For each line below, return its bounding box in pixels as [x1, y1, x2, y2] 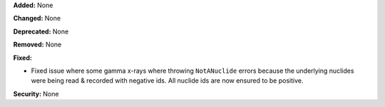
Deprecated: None [13, 27, 69, 36]
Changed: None [13, 14, 61, 23]
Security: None [13, 89, 59, 98]
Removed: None [13, 40, 62, 49]
